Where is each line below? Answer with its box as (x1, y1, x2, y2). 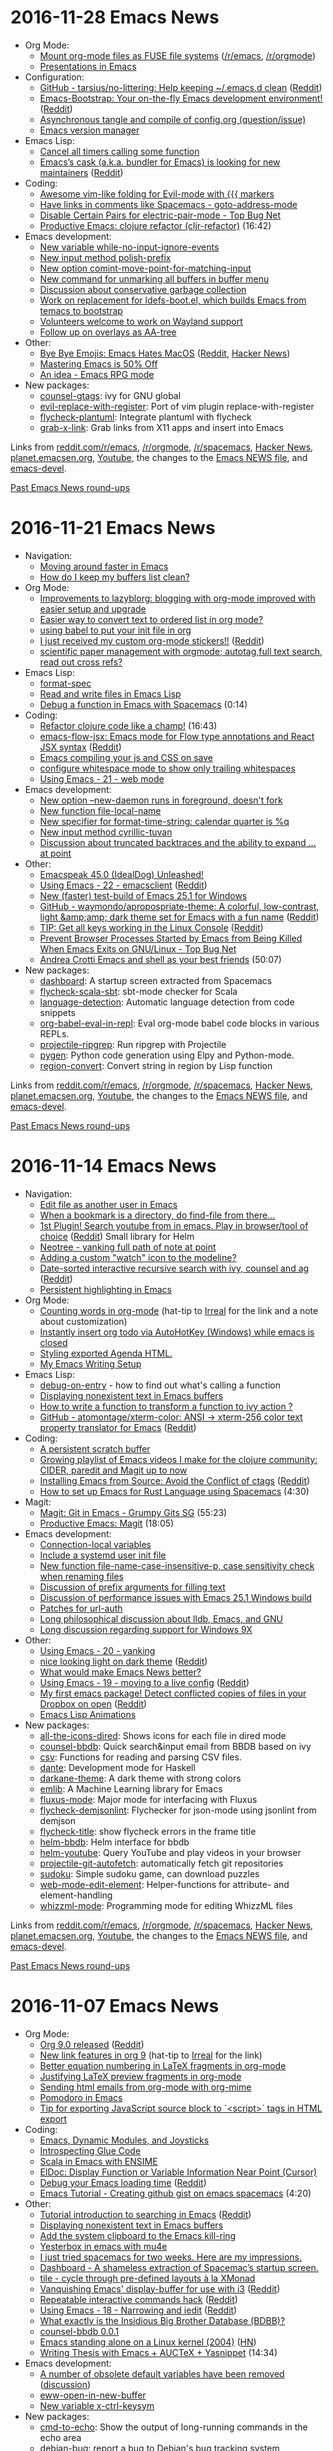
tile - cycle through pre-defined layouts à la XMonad (39, 2272, 256, 2284)
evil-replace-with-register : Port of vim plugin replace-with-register (39, 400, 315, 412)
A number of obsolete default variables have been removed (39, 2367, 285, 2380)
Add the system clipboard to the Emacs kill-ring (39, 2229, 237, 2241)
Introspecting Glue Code (39, 2144, 142, 2156)
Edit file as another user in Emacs (39, 1198, 178, 1210)
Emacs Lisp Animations (39, 1708, 137, 1720)
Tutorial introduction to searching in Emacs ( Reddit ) (39, 2208, 252, 2220)
